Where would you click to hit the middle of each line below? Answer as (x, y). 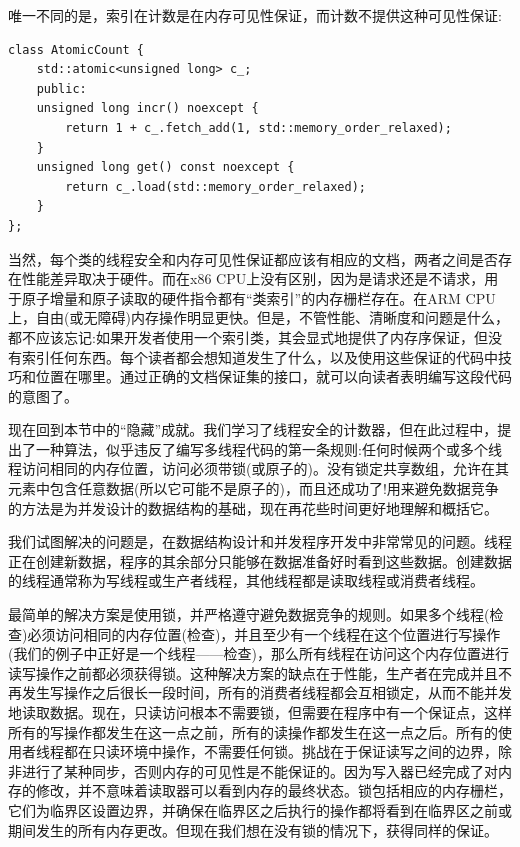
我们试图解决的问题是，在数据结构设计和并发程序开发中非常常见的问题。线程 (260, 541)
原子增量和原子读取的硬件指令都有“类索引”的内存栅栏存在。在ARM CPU (258, 297)
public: (61, 88)
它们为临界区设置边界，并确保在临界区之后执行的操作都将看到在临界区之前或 (260, 809)
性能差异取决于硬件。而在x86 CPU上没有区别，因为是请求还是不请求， (253, 278)
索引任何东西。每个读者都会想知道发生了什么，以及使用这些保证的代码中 (259, 356)
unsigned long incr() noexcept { (147, 108)
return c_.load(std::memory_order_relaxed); (215, 186)
